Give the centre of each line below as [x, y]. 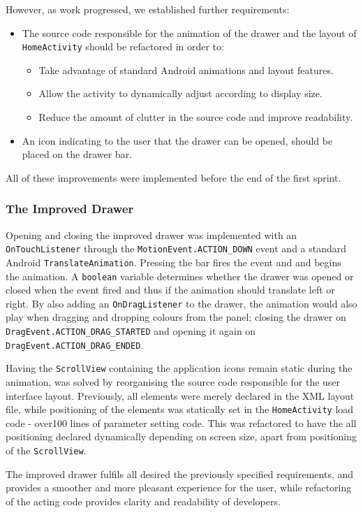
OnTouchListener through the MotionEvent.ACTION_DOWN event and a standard [176, 248]
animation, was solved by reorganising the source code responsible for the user [173, 382]
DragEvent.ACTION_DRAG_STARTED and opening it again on [131, 331]
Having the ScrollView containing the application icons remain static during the [179, 368]
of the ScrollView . [46, 450]
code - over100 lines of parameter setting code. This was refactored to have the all [181, 422]
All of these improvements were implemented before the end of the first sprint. [173, 177]
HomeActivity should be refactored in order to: [123, 46]
